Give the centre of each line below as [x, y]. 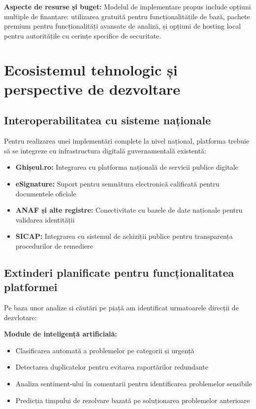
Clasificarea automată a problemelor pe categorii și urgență [105, 350]
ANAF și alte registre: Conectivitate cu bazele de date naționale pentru [129, 210]
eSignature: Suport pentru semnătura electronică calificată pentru [117, 183]
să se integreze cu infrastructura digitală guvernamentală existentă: [105, 150]
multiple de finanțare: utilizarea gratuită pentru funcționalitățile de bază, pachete [127, 16]
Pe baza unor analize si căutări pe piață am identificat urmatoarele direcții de [121, 308]
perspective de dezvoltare [92, 89]
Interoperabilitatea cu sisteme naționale [107, 120]
